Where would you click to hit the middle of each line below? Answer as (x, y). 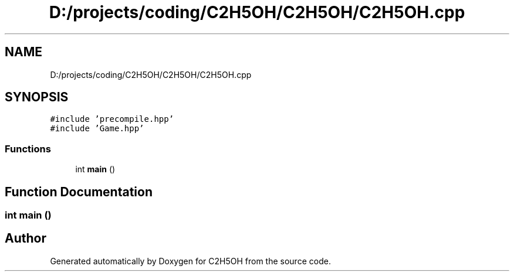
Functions (28, 149)
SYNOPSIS (37, 97)
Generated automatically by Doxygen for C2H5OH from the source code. (190, 261)
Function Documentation (79, 192)
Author (26, 238)
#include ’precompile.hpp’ (112, 119)
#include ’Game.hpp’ (97, 129)
